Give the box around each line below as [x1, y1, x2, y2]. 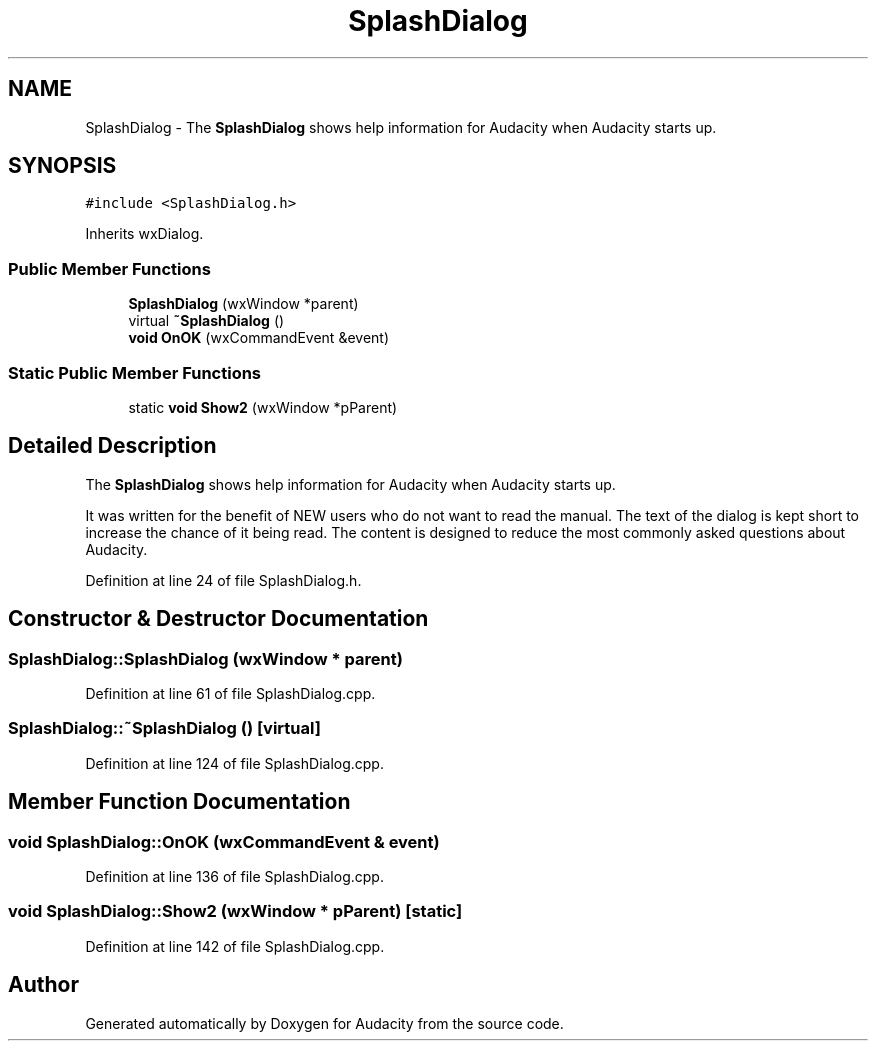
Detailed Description [8, 433, 217, 459]
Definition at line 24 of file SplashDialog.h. [85, 571, 362, 589]
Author [8, 972, 79, 998]
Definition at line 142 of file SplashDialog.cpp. [85, 937, 385, 955]
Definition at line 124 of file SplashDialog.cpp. [85, 754, 384, 772]
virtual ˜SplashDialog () [128, 312, 285, 330]
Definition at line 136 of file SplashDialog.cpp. [85, 867, 384, 885]
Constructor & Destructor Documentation [8, 606, 429, 632]
